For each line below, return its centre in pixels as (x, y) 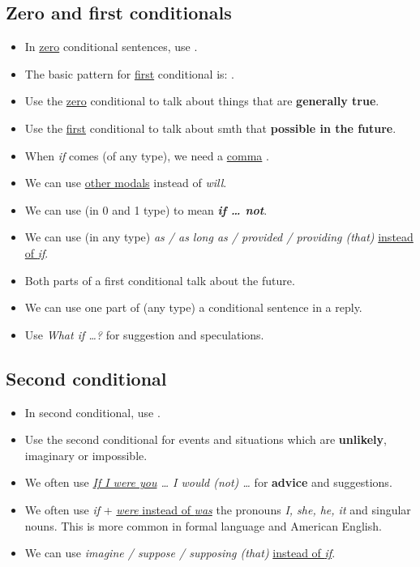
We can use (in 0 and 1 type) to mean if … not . (146, 209)
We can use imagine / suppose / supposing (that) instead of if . (180, 553)
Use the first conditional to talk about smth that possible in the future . (210, 128)
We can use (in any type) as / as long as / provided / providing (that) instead (219, 237)
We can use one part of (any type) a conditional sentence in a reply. (193, 307)
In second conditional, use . (92, 412)
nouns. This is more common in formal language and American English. (203, 525)
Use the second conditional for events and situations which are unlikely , (206, 439)
